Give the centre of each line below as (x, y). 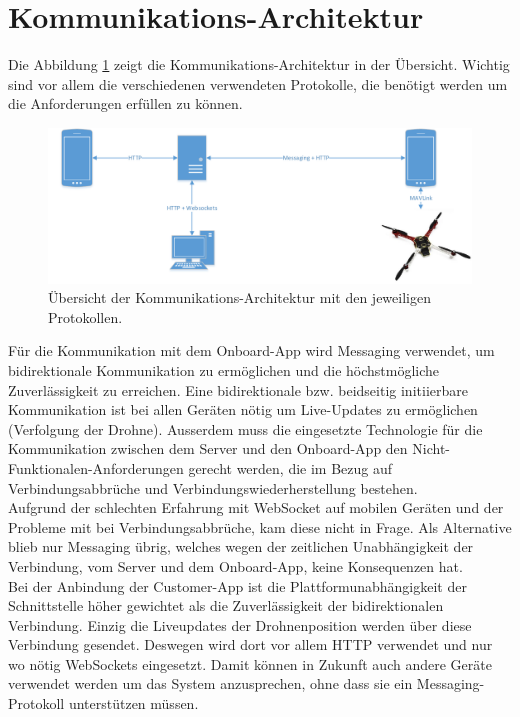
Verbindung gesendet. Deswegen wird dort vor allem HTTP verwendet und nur (250, 644)
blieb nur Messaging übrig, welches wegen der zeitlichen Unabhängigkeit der (241, 546)
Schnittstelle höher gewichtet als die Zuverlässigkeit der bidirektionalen (226, 605)
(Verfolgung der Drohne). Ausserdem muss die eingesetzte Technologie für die (245, 428)
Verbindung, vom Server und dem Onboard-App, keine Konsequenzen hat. (235, 565)
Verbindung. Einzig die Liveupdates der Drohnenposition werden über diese (240, 624)
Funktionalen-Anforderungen (96, 467)
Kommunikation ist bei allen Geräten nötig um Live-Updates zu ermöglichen (243, 409)
